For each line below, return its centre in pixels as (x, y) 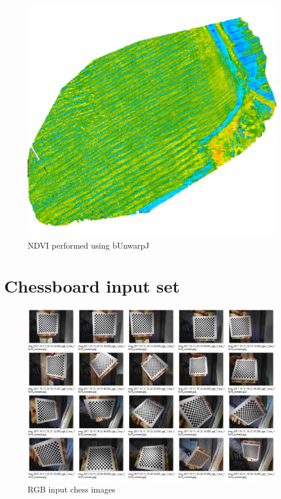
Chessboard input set (92, 286)
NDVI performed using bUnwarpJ (89, 245)
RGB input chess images (72, 489)
